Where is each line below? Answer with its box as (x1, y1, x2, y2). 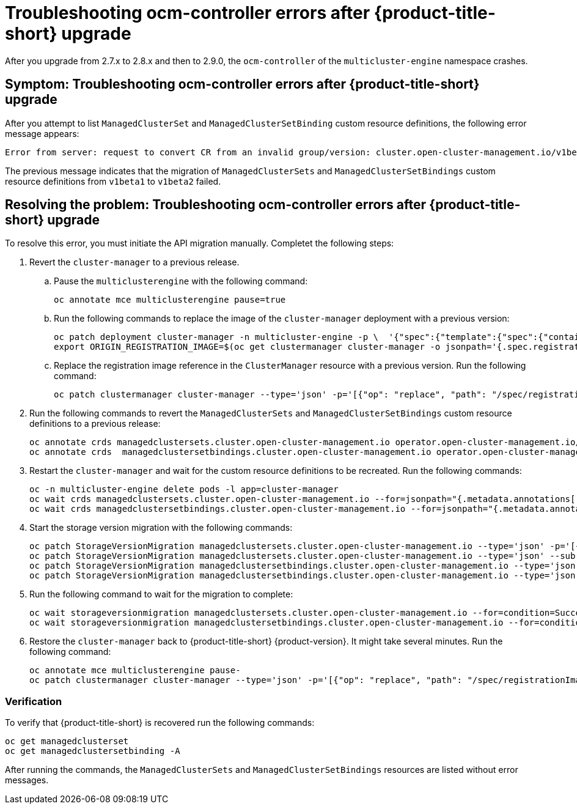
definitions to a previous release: (29, 418, 161, 429)
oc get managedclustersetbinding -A (5, 746, 180, 756)
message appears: (5, 128, 79, 139)
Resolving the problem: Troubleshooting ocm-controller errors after (5, 197, 427, 213)
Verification (5, 695, 62, 707)
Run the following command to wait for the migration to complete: (29, 589, 293, 600)
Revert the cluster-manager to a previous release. (29, 257, 240, 268)
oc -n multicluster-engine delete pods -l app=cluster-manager (29, 484, 339, 495)
